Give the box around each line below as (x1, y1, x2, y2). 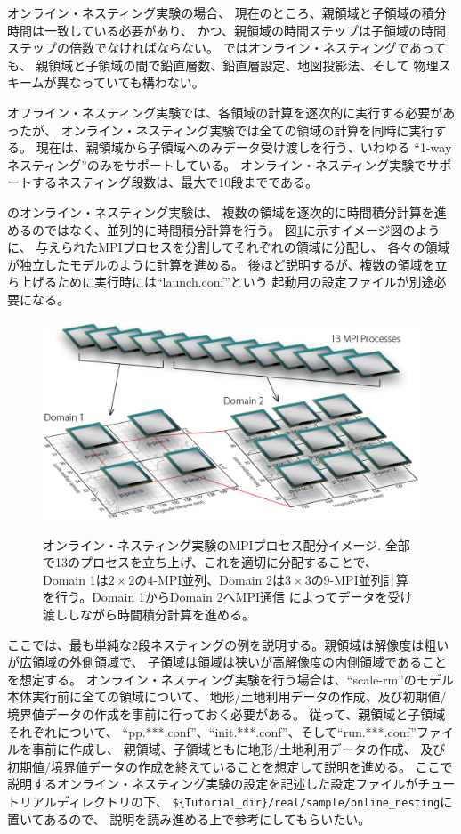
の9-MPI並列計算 (311, 570, 408, 588)
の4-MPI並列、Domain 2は (134, 570, 286, 588)
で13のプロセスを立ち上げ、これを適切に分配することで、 (43, 553, 378, 571)
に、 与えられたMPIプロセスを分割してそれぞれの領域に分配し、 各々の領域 (7, 238, 450, 256)
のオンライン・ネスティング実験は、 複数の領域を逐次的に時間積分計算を (7, 202, 434, 221)
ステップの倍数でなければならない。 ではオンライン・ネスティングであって (7, 38, 446, 57)
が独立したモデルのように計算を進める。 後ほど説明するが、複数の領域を (7, 255, 435, 273)
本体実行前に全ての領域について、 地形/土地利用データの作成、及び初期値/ (7, 687, 447, 706)
